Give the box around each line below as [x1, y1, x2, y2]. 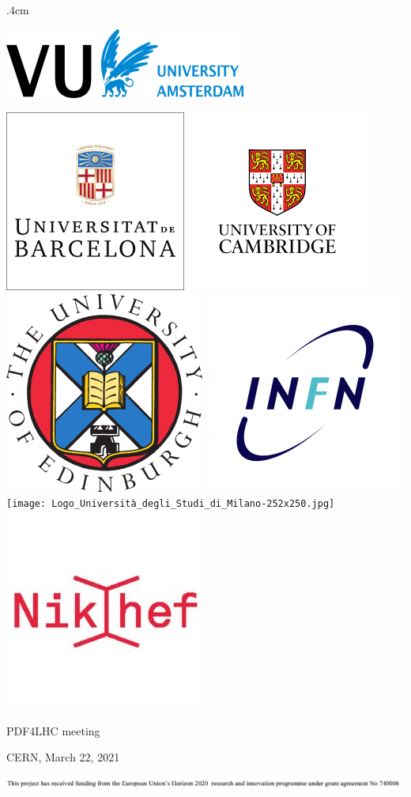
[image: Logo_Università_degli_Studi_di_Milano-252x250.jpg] [6, 498, 335, 510]
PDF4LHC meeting [6, 722, 100, 738]
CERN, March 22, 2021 [6, 749, 120, 765]
